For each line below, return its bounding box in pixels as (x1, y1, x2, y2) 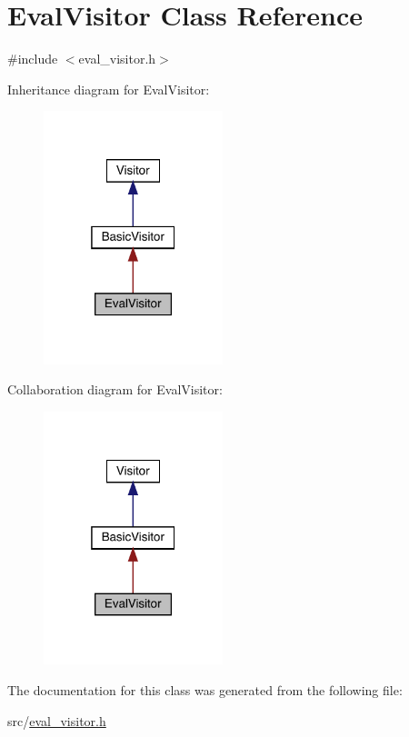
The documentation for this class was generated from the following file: (7, 680, 403, 699)
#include (7, 49, 58, 68)
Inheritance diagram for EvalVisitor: (7, 79, 210, 98)
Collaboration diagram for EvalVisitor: (7, 380, 223, 399)
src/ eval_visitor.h (7, 711, 106, 730)
